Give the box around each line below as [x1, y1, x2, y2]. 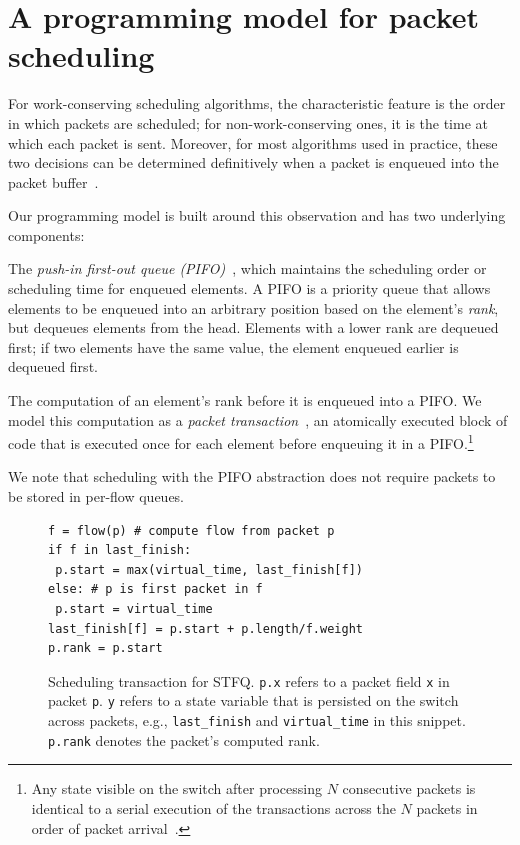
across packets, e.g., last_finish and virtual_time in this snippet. [48, 710, 466, 731]
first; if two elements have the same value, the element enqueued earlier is [8, 336, 459, 357]
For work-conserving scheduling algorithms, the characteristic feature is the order [8, 93, 506, 114]
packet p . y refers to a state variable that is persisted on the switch [48, 690, 459, 711]
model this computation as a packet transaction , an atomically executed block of [8, 409, 508, 430]
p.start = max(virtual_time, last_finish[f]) [55, 562, 363, 577]
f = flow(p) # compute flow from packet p [48, 523, 335, 538]
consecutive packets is [342, 778, 476, 799]
